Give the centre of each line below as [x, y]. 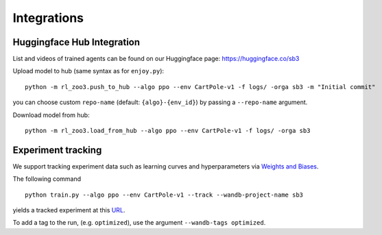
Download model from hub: [51, 115]
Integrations [48, 18]
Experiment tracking [57, 150]
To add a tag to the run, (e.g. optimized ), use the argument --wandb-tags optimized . [139, 223]
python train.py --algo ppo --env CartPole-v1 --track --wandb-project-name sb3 [164, 195]
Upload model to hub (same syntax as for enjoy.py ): [88, 71]
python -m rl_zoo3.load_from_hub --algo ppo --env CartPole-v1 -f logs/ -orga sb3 [168, 131]
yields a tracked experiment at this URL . [69, 210]
